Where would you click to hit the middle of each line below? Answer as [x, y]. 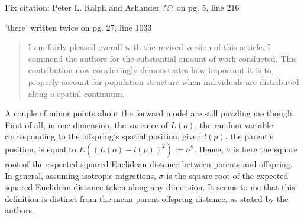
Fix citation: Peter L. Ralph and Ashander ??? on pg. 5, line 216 [122, 7]
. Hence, [209, 149]
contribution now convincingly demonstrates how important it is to [150, 70]
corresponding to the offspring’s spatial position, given [103, 136]
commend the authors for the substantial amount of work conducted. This [162, 58]
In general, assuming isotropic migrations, [80, 175]
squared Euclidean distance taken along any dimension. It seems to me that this [150, 187]
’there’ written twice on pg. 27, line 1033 [78, 27]
